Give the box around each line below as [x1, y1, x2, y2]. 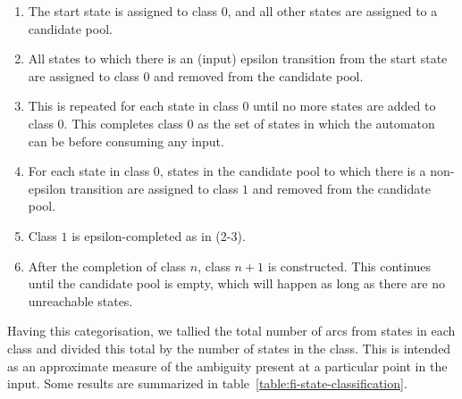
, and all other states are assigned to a [227, 2, 438, 20]
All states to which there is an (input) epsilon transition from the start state [28, 49, 448, 68]
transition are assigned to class [70, 179, 239, 197]
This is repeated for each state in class [28, 96, 239, 115]
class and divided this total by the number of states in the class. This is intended [7, 338, 451, 357]
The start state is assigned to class [28, 2, 218, 20]
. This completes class [63, 113, 183, 132]
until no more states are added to [253, 96, 436, 115]
